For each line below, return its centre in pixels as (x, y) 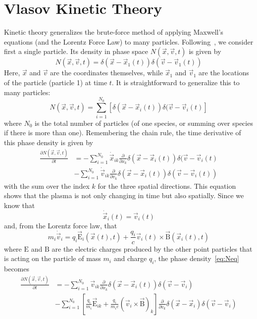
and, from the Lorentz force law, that (61, 225)
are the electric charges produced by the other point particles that (152, 248)
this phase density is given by (49, 142)
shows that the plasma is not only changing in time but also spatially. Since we (124, 195)
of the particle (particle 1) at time (56, 82)
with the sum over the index (47, 186)
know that (20, 205)
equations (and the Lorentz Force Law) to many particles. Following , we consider (129, 41)
